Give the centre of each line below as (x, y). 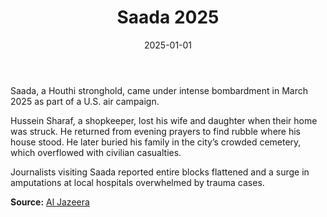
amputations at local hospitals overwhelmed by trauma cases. (137, 182)
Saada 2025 (168, 17)
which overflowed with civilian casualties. (96, 152)
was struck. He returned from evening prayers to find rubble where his (155, 131)
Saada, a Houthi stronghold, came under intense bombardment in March (159, 90)
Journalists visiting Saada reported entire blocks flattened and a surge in (160, 172)
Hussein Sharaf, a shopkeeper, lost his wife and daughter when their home (164, 120)
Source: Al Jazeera (50, 202)
